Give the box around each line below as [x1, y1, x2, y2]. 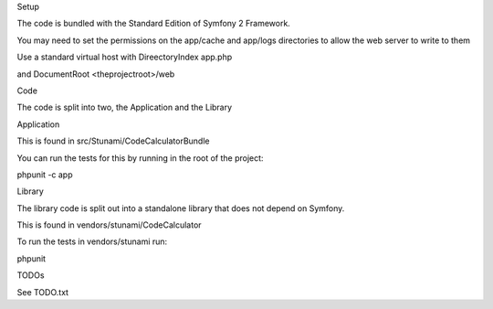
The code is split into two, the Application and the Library [16, 101, 233, 113]
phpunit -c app [16, 169, 73, 180]
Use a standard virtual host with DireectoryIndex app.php [16, 51, 233, 63]
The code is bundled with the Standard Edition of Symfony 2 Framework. [16, 18, 291, 29]
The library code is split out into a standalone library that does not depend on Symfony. [16, 202, 345, 214]
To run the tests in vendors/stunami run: [16, 236, 168, 247]
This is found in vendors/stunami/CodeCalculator [16, 219, 202, 230]
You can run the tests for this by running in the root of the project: [16, 152, 264, 164]
